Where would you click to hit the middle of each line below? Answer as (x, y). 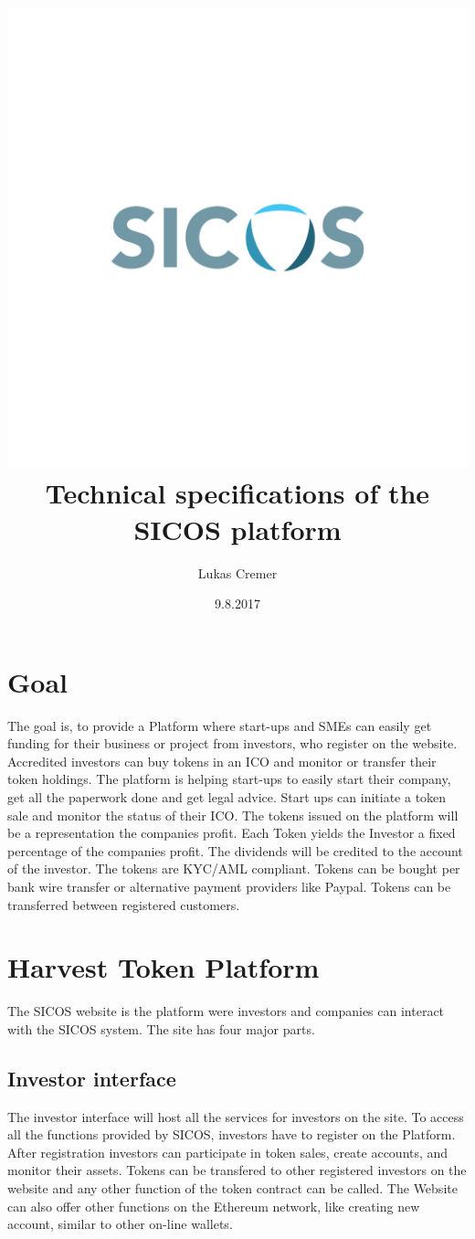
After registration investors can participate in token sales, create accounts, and (228, 1152)
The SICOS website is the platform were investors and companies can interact (226, 1011)
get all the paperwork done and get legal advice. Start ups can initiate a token (227, 797)
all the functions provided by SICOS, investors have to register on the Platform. (232, 1134)
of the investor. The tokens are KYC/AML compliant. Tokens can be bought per (234, 868)
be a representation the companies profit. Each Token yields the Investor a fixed (232, 833)
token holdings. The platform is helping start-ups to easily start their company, (229, 779)
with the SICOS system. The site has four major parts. (161, 1028)
